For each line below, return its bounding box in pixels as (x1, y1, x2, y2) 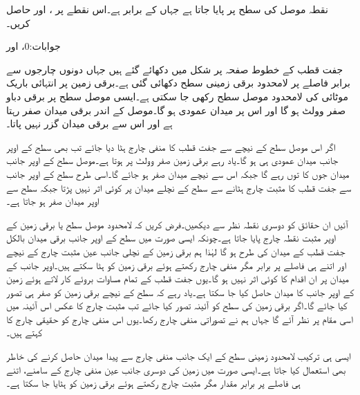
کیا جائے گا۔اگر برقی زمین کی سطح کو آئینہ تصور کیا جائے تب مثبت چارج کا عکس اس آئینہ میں (6, 298, 348, 313)
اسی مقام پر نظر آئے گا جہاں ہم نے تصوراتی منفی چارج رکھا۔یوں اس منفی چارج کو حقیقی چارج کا (6, 311, 353, 326)
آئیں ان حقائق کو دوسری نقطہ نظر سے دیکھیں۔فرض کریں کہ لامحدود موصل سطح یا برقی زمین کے (6, 217, 348, 231)
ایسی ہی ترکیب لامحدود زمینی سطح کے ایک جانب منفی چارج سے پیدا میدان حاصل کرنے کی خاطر (6, 349, 352, 363)
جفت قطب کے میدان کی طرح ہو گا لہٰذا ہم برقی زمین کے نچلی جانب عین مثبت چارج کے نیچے (6, 244, 345, 258)
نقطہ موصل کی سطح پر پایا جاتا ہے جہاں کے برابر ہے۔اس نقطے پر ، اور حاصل (6, 2, 328, 16)
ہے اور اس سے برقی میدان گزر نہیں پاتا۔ (6, 116, 173, 131)
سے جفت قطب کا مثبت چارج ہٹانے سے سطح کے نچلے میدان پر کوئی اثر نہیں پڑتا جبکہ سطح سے (6, 180, 352, 194)
